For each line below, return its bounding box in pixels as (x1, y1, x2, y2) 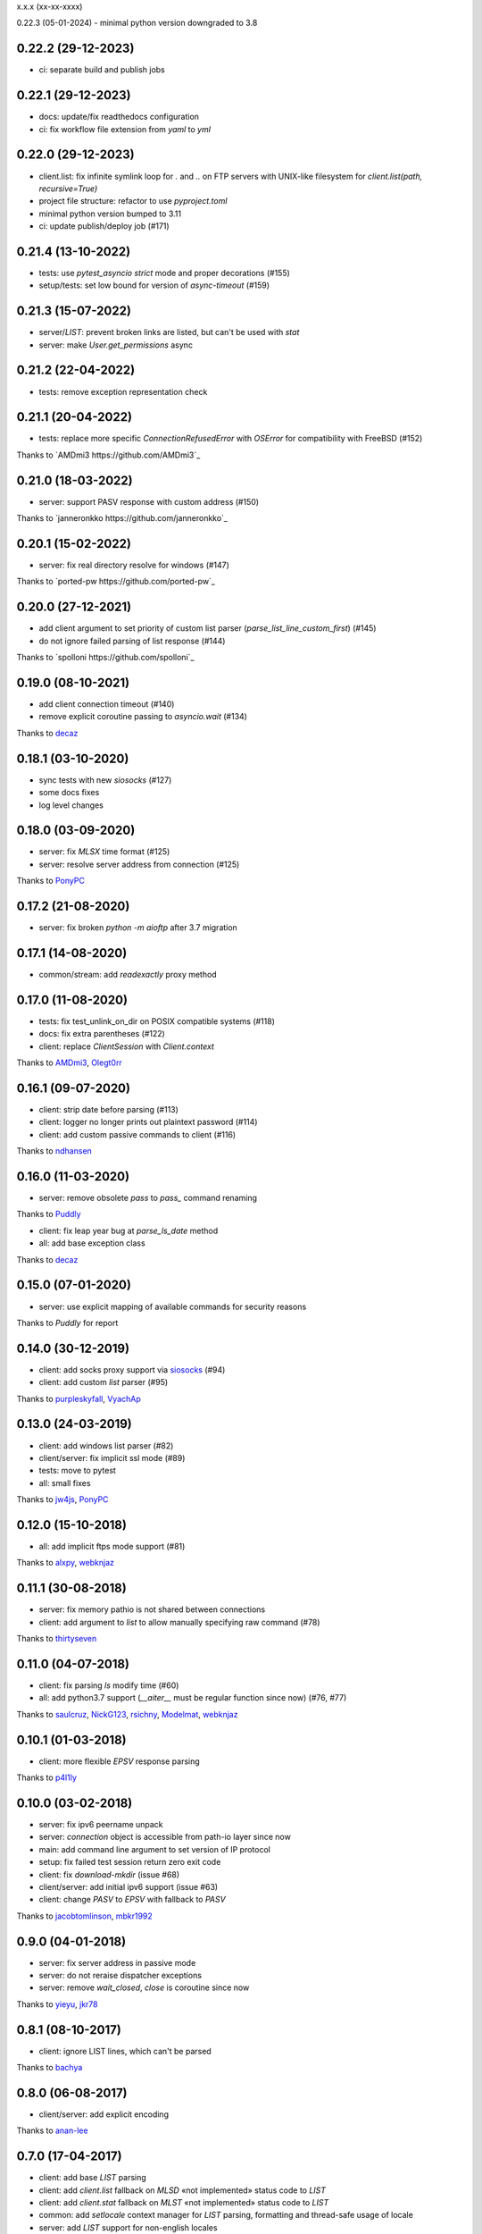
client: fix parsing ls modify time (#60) (38, 1680, 179, 1691)
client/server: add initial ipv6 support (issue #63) (38, 1881, 219, 1892)
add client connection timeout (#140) (38, 699, 175, 710)
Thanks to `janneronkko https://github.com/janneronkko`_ (16, 513, 228, 524)
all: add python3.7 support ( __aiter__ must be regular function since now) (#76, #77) (38, 1692, 347, 1703)
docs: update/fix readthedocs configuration (38, 112, 200, 122)
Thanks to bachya (16, 2062, 83, 2073)
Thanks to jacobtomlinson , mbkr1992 (16, 1911, 154, 1921)
